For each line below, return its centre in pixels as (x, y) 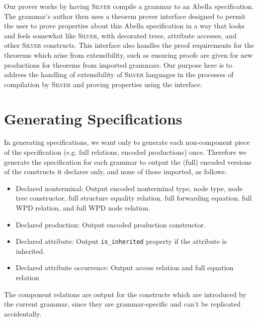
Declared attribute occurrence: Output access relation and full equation (125, 268)
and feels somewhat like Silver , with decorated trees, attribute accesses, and (120, 35)
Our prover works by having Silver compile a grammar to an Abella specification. (129, 6)
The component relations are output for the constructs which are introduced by (125, 294)
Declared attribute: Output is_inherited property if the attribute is (121, 241)
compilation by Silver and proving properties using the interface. (103, 84)
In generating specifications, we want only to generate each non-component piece (127, 142)
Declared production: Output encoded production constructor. (111, 224)
